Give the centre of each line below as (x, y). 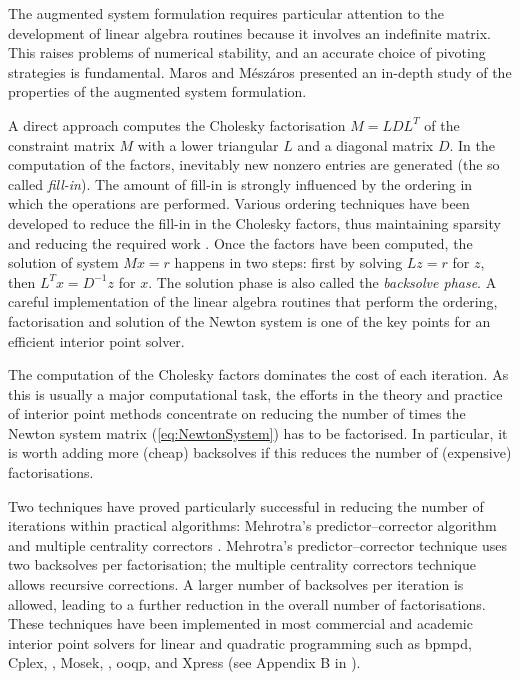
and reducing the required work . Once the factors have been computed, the (240, 242)
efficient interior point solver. (96, 340)
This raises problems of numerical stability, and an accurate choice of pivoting (247, 52)
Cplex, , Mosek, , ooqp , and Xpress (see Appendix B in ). (184, 662)
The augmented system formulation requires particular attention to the (226, 13)
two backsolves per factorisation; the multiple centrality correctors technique (242, 564)
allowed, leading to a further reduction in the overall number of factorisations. (247, 603)
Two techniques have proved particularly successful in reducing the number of (246, 505)
